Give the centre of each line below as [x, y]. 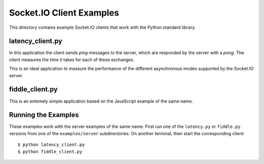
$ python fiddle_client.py [50, 152]
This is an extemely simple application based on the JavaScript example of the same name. [101, 101]
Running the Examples [44, 115]
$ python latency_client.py [51, 145]
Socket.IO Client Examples [64, 13]
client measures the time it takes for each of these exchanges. [72, 60]
